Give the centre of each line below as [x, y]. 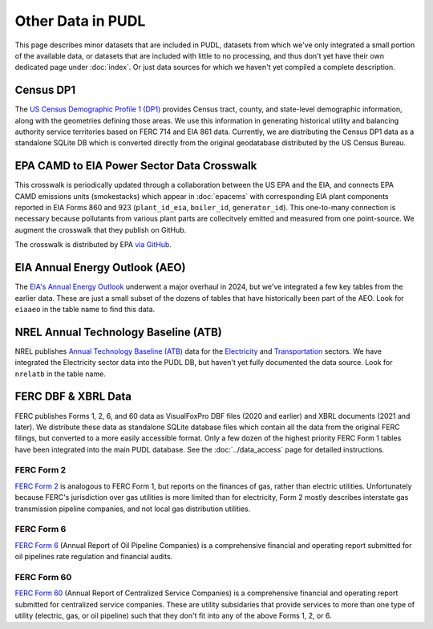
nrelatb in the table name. [60, 374]
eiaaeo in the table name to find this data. [85, 309]
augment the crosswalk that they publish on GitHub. [101, 229]
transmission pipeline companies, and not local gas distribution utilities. [133, 509]
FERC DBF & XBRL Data [73, 397]
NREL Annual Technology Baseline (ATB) [118, 332]
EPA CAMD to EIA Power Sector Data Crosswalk [136, 166]
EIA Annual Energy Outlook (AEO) [100, 268]
